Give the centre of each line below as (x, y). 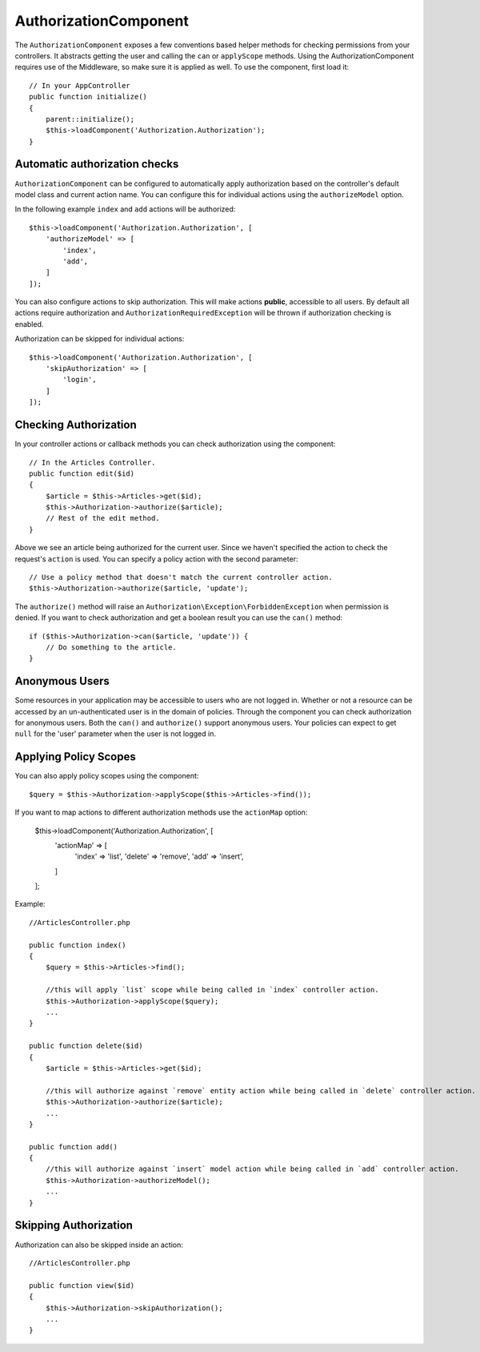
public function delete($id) (86, 1046)
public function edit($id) (82, 473)
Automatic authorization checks (97, 164)
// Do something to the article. (111, 647)
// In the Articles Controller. (92, 462)
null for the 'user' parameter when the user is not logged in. (115, 734)
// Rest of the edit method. (102, 518)
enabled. (29, 324)
